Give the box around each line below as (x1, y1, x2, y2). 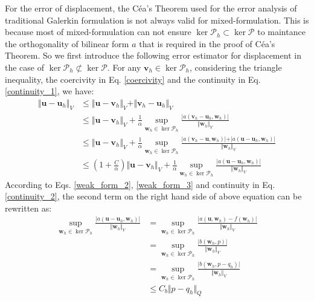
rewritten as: (5, 201, 52, 214)
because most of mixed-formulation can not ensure (5, 25, 191, 38)
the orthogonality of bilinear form (5, 37, 129, 50)
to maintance (257, 25, 306, 38)
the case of (5, 60, 45, 73)
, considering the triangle (190, 60, 282, 73)
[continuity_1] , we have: (5, 85, 94, 97)
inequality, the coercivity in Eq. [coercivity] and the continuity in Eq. (5, 73, 261, 85)
